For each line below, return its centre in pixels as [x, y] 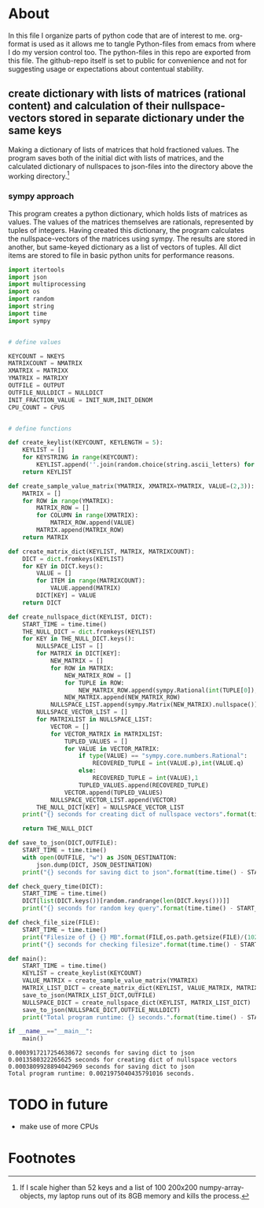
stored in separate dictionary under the [147, 118]
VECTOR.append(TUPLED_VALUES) [114, 792]
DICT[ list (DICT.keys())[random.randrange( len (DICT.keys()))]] [126, 901]
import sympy [29, 321]
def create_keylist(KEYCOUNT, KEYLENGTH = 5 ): [86, 443]
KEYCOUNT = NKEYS [37, 356]
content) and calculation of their [89, 106]
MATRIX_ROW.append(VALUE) [92, 523]
